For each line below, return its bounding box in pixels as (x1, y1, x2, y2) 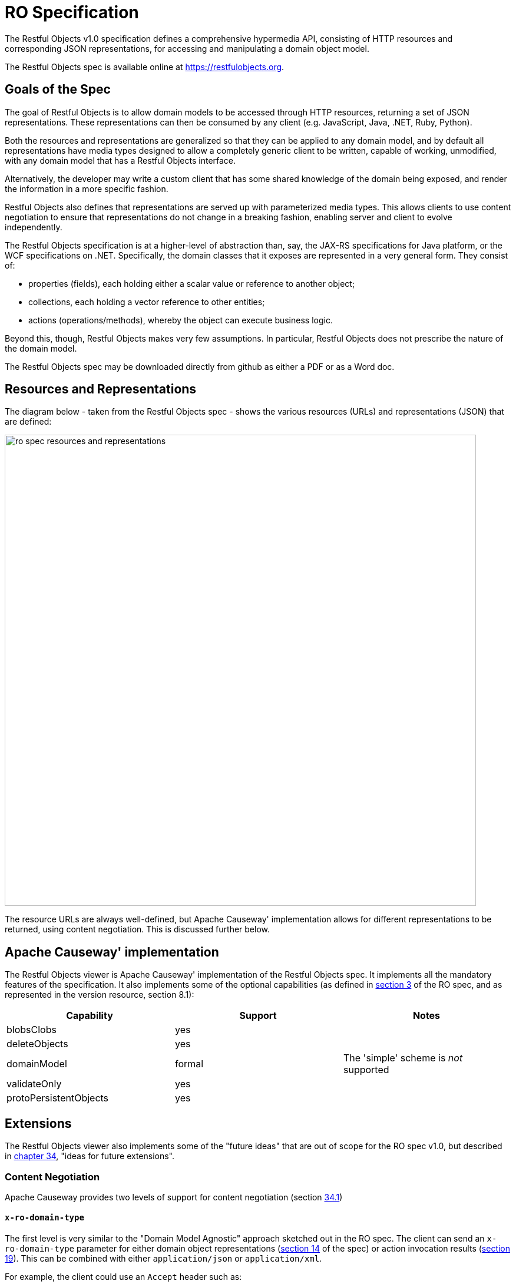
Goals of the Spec (5, 82, 111, 97)
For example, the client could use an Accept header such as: (5, 1272, 242, 1282)
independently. (5, 221, 62, 232)
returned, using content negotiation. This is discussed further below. (5, 924, 270, 935)
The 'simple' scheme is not (343, 1052, 463, 1064)
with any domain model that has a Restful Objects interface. (5, 155, 236, 166)
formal (174, 1058, 204, 1070)
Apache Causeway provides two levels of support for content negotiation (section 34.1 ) (5, 1192, 343, 1202)
